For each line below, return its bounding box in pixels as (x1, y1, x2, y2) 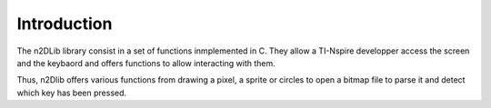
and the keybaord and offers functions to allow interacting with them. (16, 57, 276, 68)
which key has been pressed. (16, 87, 127, 98)
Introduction (16, 14, 113, 34)
